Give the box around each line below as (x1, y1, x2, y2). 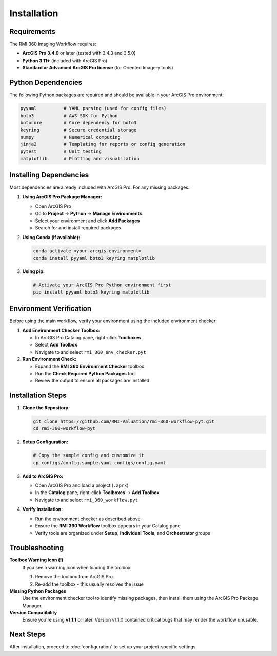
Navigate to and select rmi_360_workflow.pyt (35, 497, 138, 503)
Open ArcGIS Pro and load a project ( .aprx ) (35, 482, 129, 488)
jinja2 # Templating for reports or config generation (20, 141, 186, 148)
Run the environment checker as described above (35, 516, 141, 522)
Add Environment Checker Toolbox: (22, 327, 100, 334)
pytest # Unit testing (20, 149, 102, 154)
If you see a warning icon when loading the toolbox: (22, 564, 132, 570)
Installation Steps (9, 391, 67, 399)
